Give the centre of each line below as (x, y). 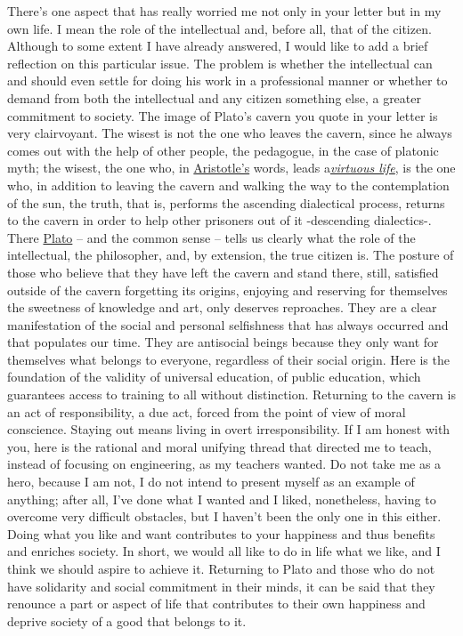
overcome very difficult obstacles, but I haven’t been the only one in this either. (224, 516)
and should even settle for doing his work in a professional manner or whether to (227, 81)
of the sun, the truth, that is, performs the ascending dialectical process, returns (226, 202)
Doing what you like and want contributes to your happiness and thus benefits (221, 533)
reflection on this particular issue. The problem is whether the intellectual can (220, 63)
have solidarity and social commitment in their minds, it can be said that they (221, 586)
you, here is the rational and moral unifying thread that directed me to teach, (219, 446)
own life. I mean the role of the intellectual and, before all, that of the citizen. (219, 28)
